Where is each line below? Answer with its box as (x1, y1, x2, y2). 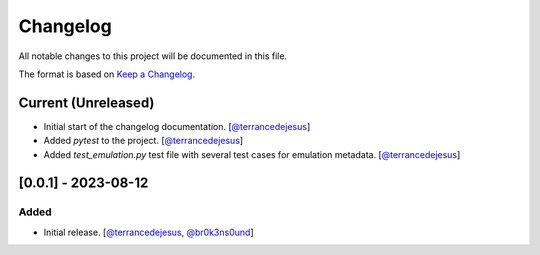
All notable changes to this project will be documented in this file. (18, 50, 288, 62)
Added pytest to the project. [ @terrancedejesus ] (43, 135, 244, 147)
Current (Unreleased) (18, 94, 155, 111)
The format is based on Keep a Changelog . (18, 68, 195, 80)
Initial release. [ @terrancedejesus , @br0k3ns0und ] (43, 226, 254, 238)
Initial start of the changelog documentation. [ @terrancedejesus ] (43, 120, 311, 132)
